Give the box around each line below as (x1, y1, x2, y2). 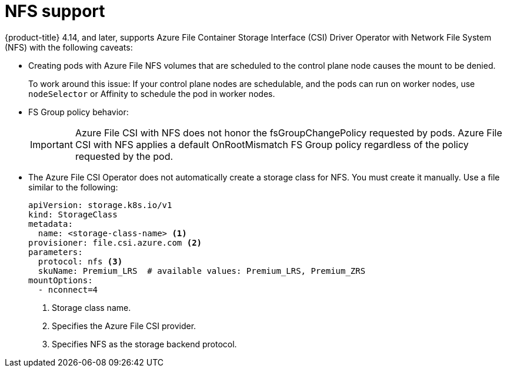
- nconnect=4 (38, 284, 98, 294)
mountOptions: (28, 275, 93, 285)
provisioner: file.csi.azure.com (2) (28, 237, 202, 247)
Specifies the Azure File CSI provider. (52, 320, 196, 331)
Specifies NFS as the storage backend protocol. (52, 339, 237, 349)
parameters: (28, 247, 83, 257)
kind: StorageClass (28, 209, 118, 219)
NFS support (5, 1, 105, 21)
